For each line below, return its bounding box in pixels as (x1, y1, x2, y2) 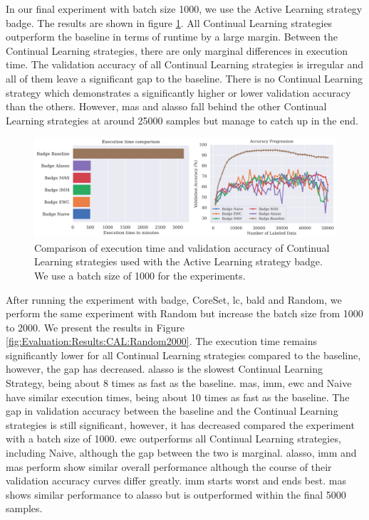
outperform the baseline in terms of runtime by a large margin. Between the (6, 29, 338, 44)
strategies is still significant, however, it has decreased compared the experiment (6, 417, 355, 432)
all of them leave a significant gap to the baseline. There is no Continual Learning (6, 70, 363, 85)
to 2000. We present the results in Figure (6, 319, 184, 334)
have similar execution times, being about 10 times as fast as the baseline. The (6, 389, 350, 404)
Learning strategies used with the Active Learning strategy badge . (34, 254, 323, 269)
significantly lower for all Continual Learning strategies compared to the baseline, (6, 347, 361, 362)
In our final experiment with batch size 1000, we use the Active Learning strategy (6, 1, 363, 16)
